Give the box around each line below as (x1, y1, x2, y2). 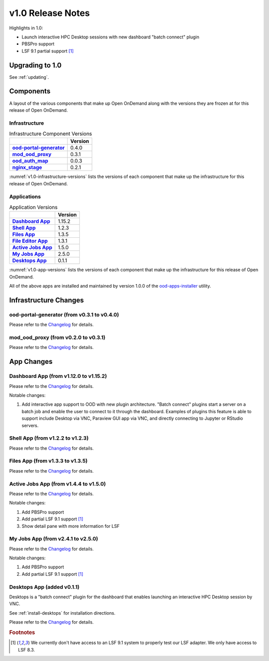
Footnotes (9, 629, 35, 636)
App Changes (9, 357, 53, 366)
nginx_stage (12, 164, 42, 171)
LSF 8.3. (18, 647, 35, 653)
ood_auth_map (12, 158, 48, 165)
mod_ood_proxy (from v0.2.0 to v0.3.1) (9, 334, 106, 341)
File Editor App (12, 237, 48, 244)
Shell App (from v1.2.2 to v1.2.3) (9, 435, 89, 442)
